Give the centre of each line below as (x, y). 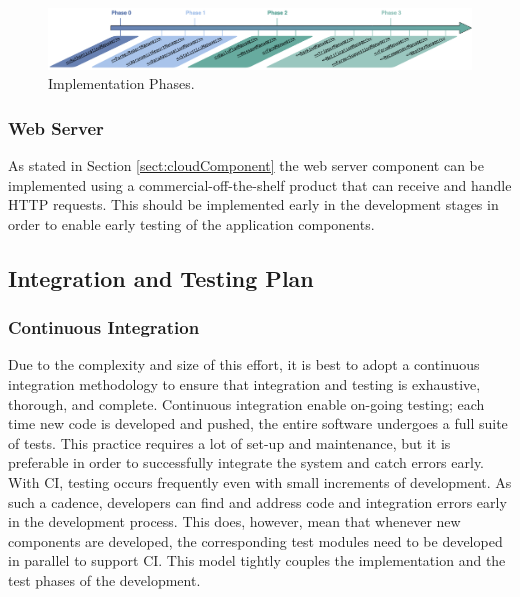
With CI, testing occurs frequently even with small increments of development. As (260, 482)
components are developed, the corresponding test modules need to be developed (255, 540)
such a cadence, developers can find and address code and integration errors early (257, 501)
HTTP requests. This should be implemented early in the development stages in (253, 204)
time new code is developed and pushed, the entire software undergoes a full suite (258, 423)
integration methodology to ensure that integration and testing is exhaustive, (244, 384)
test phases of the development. (104, 580)
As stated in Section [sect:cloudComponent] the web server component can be (246, 165)
